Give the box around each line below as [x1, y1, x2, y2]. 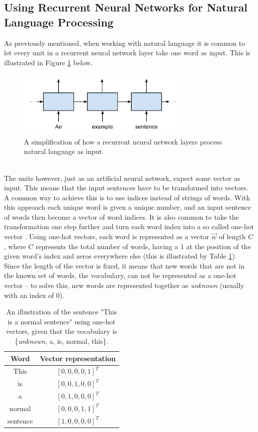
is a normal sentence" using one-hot [7, 316, 116, 326]
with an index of [4, 289, 54, 300]
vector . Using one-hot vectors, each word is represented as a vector [4, 231, 209, 242]
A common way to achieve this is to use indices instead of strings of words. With [4, 192, 250, 202]
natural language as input [24, 146, 102, 156]
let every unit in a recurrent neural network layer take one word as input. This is [4, 47, 251, 58]
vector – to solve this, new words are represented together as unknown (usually [4, 280, 244, 290]
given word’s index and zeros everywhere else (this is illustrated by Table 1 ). [4, 251, 237, 261]
